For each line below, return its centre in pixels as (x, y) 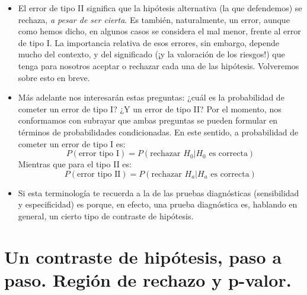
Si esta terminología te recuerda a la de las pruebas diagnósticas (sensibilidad (159, 192)
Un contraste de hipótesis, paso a (143, 256)
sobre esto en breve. (54, 77)
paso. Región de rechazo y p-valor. (148, 279)
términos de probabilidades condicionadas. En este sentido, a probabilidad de (158, 132)
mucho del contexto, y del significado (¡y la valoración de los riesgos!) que (151, 54)
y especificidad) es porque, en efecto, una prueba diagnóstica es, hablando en (158, 204)
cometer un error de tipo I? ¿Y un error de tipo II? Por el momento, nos (150, 108)
